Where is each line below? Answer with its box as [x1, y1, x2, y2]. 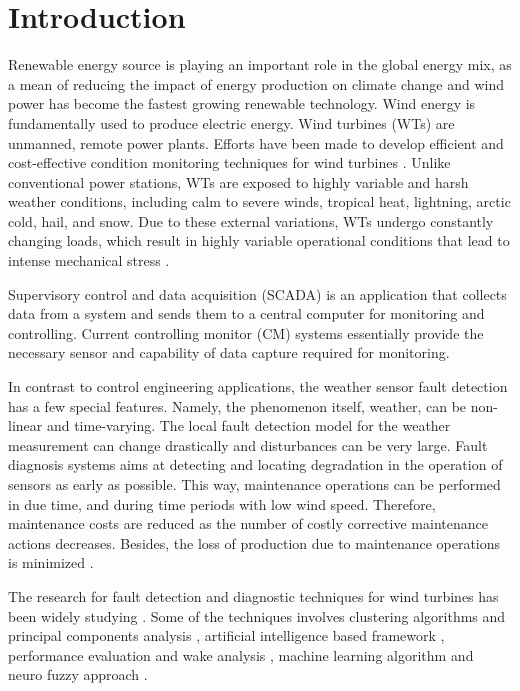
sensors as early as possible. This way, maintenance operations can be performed [8, 474, 501, 494]
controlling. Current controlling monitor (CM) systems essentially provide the [8, 322, 484, 343]
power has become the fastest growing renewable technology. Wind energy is [8, 93, 476, 114]
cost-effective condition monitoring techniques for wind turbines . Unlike [8, 152, 451, 173]
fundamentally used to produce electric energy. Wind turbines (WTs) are [8, 112, 455, 133]
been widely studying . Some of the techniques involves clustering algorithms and [8, 605, 506, 626]
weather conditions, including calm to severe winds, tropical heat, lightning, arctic [8, 191, 511, 212]
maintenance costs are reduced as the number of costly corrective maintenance [8, 513, 488, 534]
